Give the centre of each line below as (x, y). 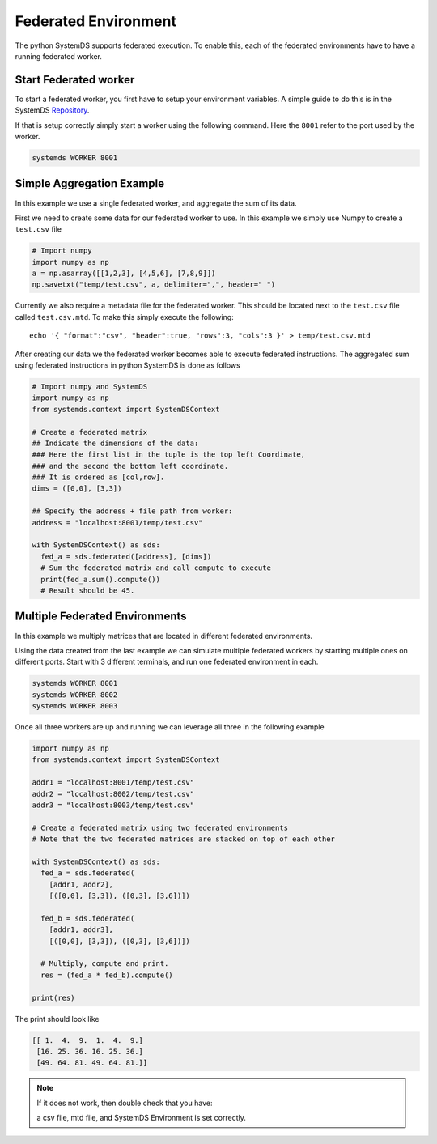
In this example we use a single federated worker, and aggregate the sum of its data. (156, 203)
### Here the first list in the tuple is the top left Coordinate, (169, 455)
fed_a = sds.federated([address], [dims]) (126, 556)
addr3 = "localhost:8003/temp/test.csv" (113, 805)
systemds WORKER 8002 (75, 695)
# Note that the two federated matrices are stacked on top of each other (184, 839)
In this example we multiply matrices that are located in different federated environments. (164, 636)
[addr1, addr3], (81, 930)
